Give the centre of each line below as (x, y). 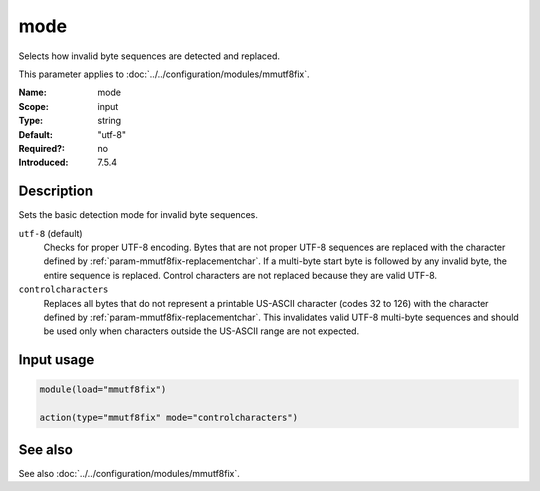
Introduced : (43, 162)
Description (56, 191)
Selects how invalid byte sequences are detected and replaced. (149, 56)
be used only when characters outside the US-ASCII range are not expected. (201, 331)
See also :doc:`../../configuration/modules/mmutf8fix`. (129, 473)
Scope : (33, 106)
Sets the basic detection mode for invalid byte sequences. (138, 215)
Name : (32, 92)
